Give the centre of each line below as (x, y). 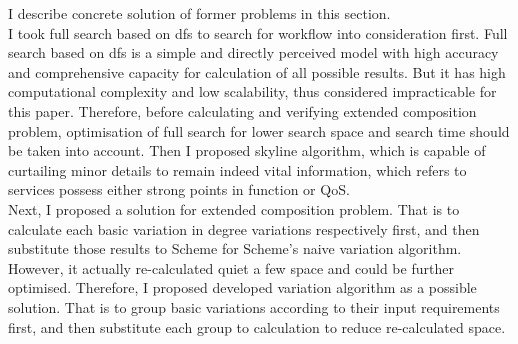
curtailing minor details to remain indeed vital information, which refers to (237, 169)
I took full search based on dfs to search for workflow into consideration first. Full (258, 32)
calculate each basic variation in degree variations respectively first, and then (244, 228)
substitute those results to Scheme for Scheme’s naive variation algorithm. (235, 248)
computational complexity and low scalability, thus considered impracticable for (252, 91)
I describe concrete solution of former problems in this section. (199, 13)
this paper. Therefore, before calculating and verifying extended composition (242, 110)
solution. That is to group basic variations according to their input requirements (254, 306)
